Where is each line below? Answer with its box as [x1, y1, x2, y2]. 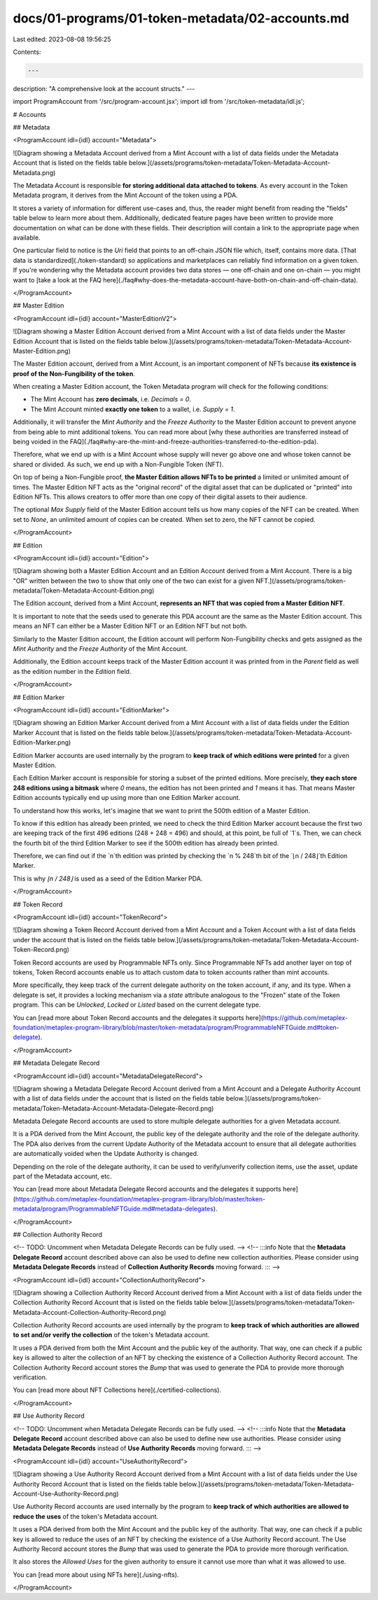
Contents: [13, 48, 41, 56]
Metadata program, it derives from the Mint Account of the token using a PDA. [13, 191, 238, 200]
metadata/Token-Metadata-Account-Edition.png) [13, 586, 155, 595]
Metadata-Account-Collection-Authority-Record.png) [13, 1308, 167, 1316]
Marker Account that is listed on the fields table [13, 729, 150, 737]
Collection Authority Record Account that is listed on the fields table [13, 1298, 209, 1306]
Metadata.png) [13, 168, 56, 177]
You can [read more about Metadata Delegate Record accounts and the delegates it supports [13, 1185, 281, 1194]
